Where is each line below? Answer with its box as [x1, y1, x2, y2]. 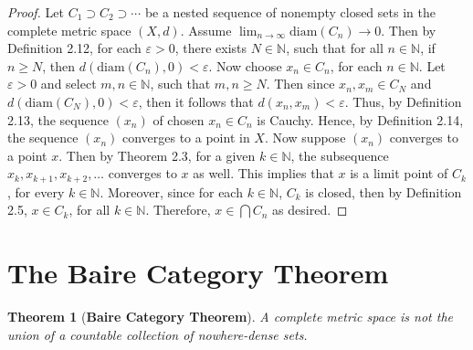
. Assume [180, 20, 232, 39]
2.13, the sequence [7, 110, 109, 129]
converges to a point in [121, 128, 250, 147]
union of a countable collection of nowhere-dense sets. [7, 324, 308, 344]
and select [40, 74, 97, 93]
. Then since [266, 74, 335, 93]
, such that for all [286, 38, 384, 58]
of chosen [152, 110, 205, 129]
